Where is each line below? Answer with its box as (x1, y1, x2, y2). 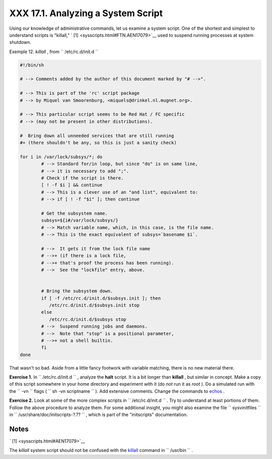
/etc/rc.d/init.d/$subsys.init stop (49, 302, 140, 308)
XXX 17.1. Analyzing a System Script (9, 8, 163, 19)
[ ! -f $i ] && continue (41, 182, 103, 188)
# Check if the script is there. (41, 175, 124, 181)
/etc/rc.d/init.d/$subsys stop (49, 316, 126, 322)
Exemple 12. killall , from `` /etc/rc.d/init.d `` (9, 48, 98, 55)
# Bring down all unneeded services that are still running (20, 133, 174, 138)
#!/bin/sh (20, 62, 44, 68)
